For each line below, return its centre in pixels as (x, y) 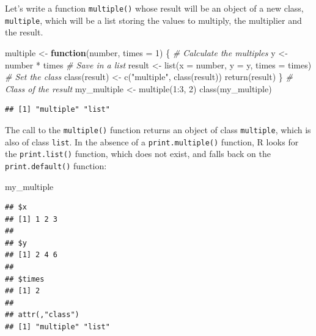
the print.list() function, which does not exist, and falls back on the (138, 154)
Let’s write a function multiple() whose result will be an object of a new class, (154, 8)
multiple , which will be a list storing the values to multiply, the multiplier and (153, 20)
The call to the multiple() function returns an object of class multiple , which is (158, 129)
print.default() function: (56, 165)
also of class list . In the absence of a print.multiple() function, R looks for (152, 141)
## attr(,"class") (42, 315)
